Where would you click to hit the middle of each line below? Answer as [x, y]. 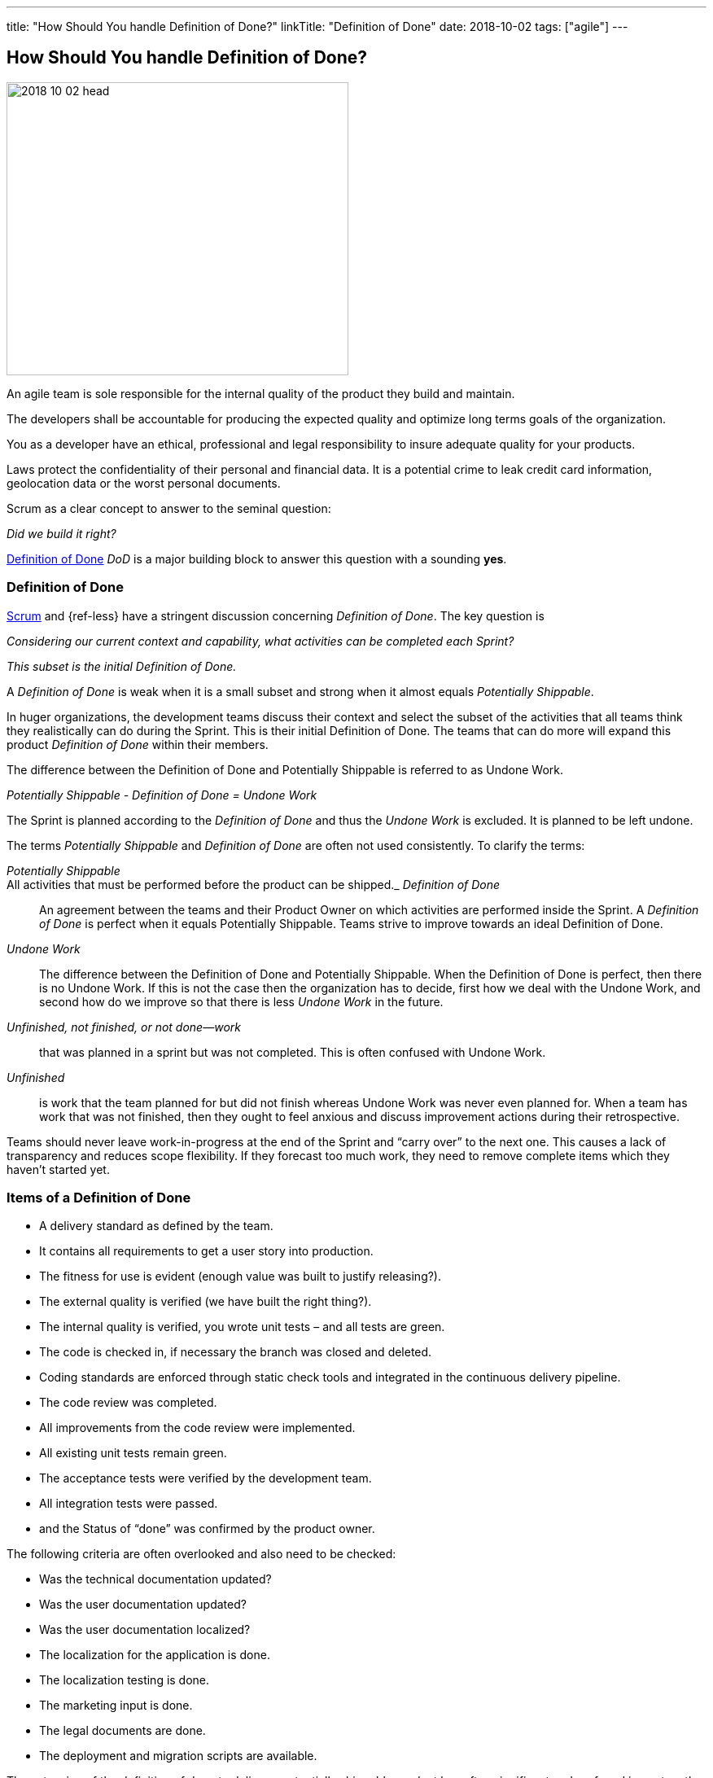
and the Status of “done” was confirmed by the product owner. [207, 1529]
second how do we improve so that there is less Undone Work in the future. [241, 1001]
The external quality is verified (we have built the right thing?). [206, 1302]
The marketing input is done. [116, 1706]
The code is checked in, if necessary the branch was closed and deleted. [236, 1352]
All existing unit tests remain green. [133, 1453]
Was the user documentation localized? [145, 1630]
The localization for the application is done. [155, 1655]
